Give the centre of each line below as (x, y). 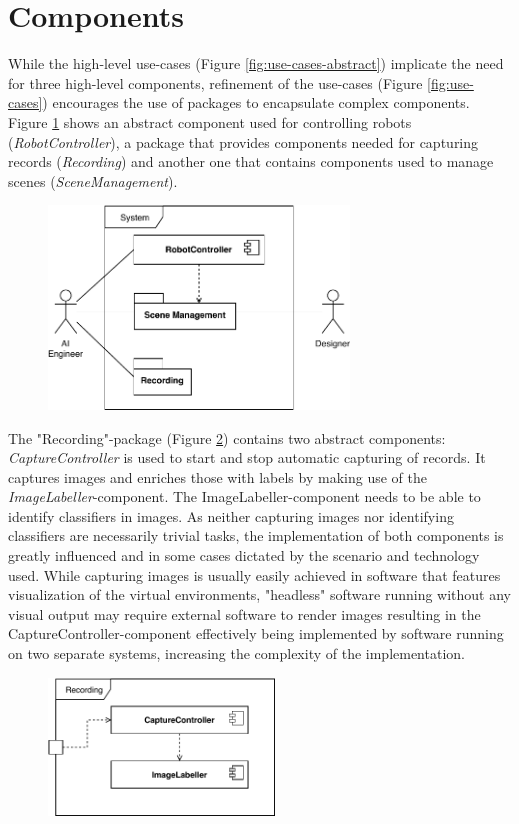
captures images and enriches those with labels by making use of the (217, 476)
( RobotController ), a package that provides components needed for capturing (243, 141)
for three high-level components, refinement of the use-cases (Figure (215, 82)
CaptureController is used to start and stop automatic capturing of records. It (247, 457)
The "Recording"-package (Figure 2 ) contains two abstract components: (227, 437)
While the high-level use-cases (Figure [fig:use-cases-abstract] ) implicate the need (256, 63)
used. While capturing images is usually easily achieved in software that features (254, 574)
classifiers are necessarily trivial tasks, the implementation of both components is (256, 535)
